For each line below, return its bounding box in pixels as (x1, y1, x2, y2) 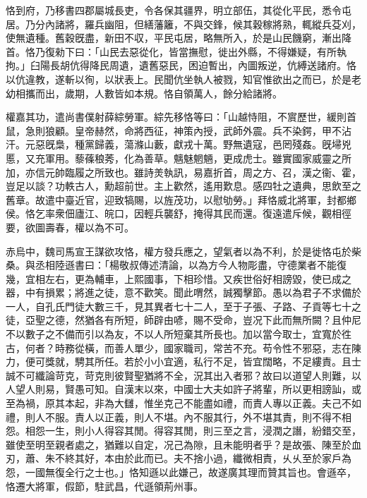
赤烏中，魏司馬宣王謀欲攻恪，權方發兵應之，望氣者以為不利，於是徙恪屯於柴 (6, 243, 361, 258)
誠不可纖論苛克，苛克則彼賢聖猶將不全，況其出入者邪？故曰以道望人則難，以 (6, 368, 361, 382)
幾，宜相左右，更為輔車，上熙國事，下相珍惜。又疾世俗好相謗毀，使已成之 (6, 271, 351, 286)
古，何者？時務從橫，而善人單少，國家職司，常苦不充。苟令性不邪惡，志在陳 (6, 340, 361, 355)
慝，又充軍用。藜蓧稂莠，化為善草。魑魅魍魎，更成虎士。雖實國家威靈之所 (6, 150, 351, 165)
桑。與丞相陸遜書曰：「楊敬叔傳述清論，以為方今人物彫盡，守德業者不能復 (6, 257, 347, 272)
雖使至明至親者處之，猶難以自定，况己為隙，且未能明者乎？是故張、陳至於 (6, 437, 351, 451)
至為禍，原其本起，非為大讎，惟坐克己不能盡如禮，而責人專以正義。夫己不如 (6, 396, 361, 411)
